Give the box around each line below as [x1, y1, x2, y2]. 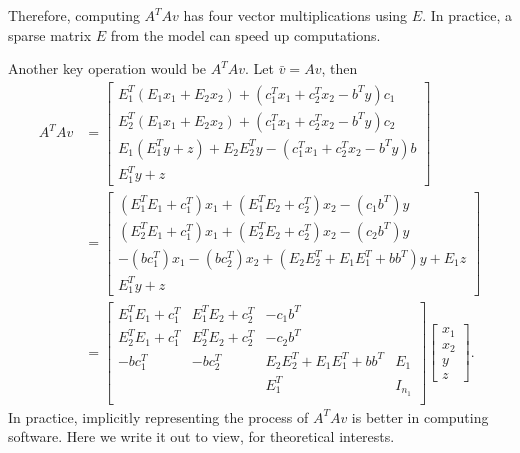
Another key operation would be [8, 58, 207, 79]
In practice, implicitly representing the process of [8, 406, 309, 427]
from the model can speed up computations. [110, 24, 381, 45]
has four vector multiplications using [183, 5, 408, 25]
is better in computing [351, 406, 489, 427]
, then [321, 58, 358, 79]
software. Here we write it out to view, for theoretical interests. [8, 426, 395, 447]
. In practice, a [422, 5, 513, 25]
